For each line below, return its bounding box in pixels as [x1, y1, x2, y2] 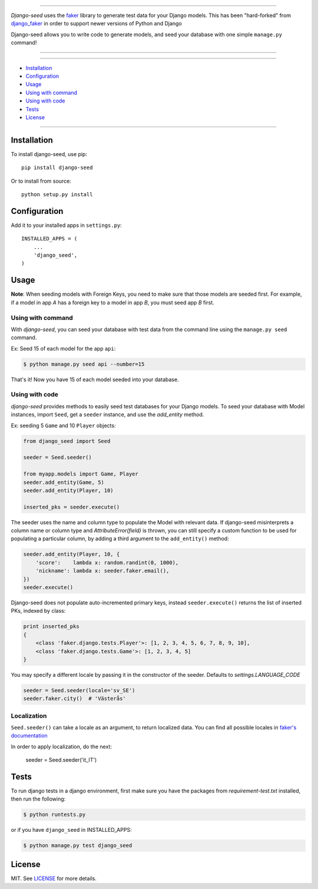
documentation [11, 732, 48, 739]
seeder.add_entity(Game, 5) [23, 479, 104, 485]
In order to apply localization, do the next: [11, 743, 112, 750]
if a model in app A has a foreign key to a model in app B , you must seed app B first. [11, 299, 214, 306]
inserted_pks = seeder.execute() [23, 504, 120, 510]
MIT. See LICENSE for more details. [11, 875, 97, 882]
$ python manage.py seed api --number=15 [23, 361, 145, 368]
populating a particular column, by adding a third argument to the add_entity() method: [11, 535, 229, 542]
